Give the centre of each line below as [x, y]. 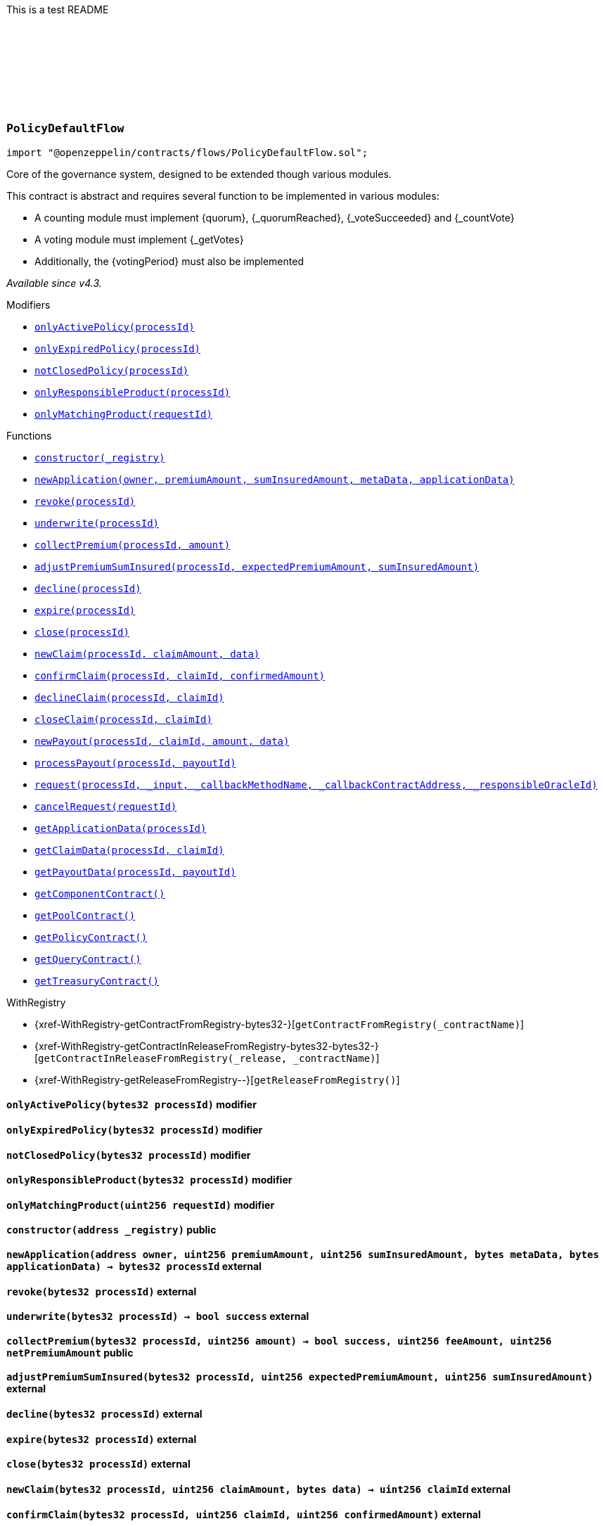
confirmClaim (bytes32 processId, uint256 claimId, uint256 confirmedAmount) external [244, 1514]
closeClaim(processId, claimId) [123, 719]
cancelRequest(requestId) [106, 806]
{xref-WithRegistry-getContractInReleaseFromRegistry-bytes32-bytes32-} [207, 1046]
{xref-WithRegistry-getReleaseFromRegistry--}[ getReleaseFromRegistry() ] [217, 1079]
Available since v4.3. [54, 283]
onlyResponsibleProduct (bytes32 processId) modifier [149, 1180]
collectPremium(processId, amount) [133, 545]
